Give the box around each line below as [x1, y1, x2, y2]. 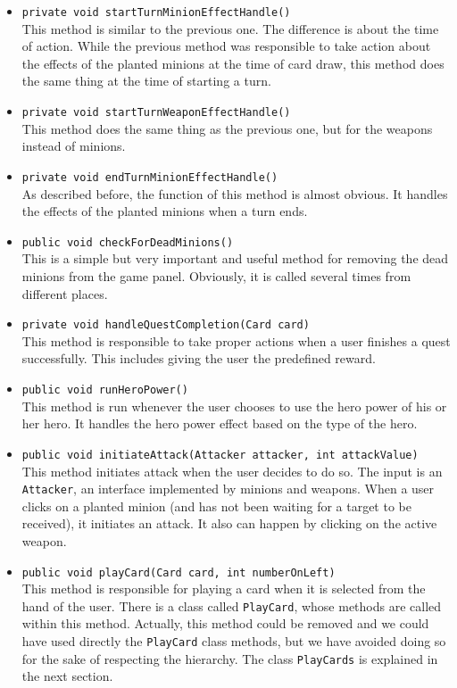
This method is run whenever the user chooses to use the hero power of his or [21, 396, 447, 415]
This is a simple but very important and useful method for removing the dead [21, 249, 449, 268]
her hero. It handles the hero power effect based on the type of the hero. [21, 414, 418, 433]
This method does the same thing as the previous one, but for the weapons [21, 119, 433, 137]
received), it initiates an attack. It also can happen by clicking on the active [21, 514, 437, 533]
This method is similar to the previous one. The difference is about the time [21, 19, 439, 37]
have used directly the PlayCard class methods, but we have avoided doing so [21, 632, 446, 651]
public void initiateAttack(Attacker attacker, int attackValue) [21, 448, 419, 461]
